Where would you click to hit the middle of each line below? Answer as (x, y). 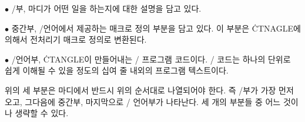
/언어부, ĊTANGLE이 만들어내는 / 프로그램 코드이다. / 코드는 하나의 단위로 (151, 59)
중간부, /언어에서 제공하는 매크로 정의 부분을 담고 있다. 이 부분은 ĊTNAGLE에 (156, 28)
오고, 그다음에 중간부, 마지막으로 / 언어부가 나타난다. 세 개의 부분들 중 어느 (143, 101)
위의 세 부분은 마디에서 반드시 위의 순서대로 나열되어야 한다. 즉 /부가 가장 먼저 (149, 90)
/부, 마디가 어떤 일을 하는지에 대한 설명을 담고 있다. (106, 8)
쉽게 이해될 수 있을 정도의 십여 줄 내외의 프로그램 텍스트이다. (117, 70)
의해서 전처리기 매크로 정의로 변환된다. (76, 39)
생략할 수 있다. (42, 113)
